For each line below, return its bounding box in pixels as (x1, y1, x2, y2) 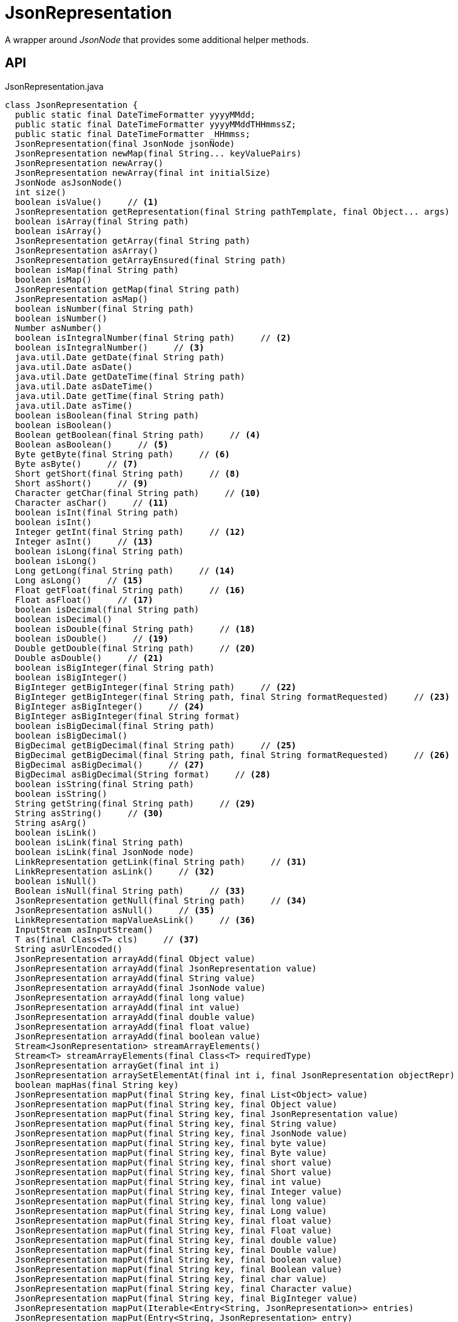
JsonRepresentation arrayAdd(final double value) (15, 1012, 256, 1022)
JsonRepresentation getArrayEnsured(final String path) (15, 255, 286, 265)
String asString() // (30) (15, 808, 164, 818)
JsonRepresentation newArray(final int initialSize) (15, 167, 271, 178)
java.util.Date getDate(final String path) (15, 352, 225, 362)
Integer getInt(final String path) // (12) (15, 526, 246, 537)
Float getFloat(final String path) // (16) (15, 585, 246, 595)
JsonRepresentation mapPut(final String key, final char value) (15, 1273, 328, 1284)
